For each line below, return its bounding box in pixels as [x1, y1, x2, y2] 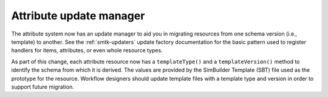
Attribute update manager [11, 9, 145, 22]
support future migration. [11, 83, 74, 90]
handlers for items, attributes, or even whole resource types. [11, 47, 163, 54]
